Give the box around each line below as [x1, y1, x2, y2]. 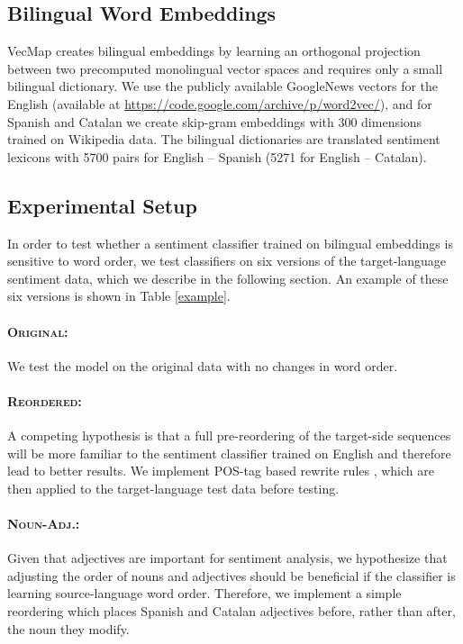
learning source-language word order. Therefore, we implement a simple [7, 584, 402, 603]
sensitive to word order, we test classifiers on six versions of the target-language [7, 251, 446, 270]
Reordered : [7, 391, 82, 410]
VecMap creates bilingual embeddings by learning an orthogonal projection [7, 41, 421, 60]
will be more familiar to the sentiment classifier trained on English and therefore [7, 443, 451, 462]
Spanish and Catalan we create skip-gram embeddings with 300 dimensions [7, 112, 422, 131]
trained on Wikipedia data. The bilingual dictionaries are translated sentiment [7, 130, 440, 149]
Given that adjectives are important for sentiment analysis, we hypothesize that [7, 549, 448, 567]
